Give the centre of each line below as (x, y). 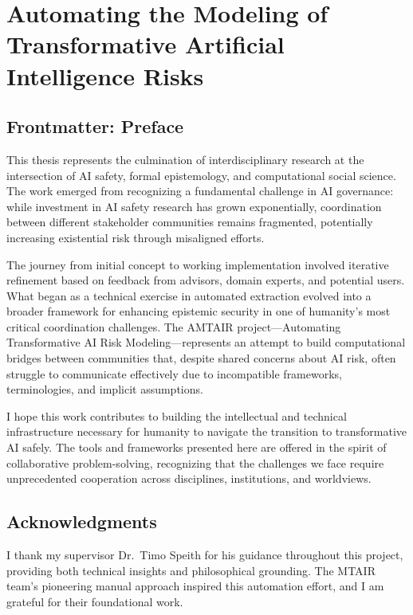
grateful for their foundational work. (95, 601)
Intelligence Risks (105, 75)
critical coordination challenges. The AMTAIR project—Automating (174, 326)
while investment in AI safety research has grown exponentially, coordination (194, 206)
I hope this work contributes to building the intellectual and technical (177, 415)
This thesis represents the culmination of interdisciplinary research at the (185, 159)
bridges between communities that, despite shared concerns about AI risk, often (201, 358)
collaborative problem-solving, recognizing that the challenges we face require (195, 462)
